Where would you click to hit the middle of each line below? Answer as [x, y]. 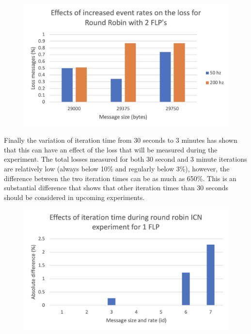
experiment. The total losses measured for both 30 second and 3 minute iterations [125, 159]
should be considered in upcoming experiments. [74, 197]
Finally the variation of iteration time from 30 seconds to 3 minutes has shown [121, 140]
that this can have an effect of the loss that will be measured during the [111, 149]
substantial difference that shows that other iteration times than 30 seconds [116, 188]
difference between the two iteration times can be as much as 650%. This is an [120, 178]
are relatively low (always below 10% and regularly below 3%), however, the [117, 168]
